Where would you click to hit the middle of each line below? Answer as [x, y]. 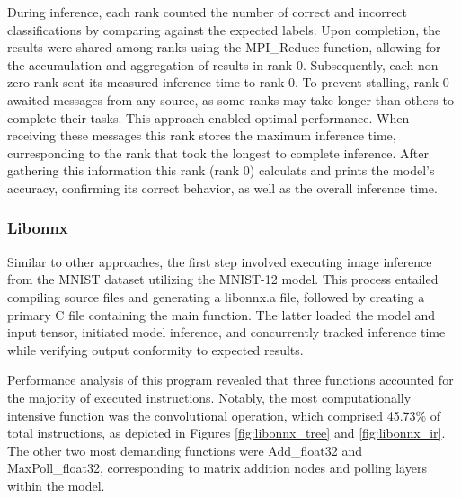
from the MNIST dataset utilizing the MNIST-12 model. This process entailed [223, 279]
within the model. [56, 485]
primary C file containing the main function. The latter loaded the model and [222, 314]
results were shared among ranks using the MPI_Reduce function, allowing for [224, 47]
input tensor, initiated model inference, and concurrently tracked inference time [226, 332]
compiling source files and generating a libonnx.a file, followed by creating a [216, 296]
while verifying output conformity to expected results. [155, 349]
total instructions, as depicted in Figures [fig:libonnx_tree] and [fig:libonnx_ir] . [226, 433]
